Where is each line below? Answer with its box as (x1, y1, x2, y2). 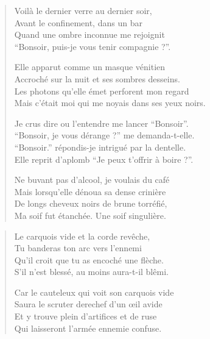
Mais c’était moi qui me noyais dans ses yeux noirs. (14, 96, 206, 109)
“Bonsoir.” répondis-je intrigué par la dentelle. (14, 140, 186, 153)
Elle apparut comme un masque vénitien (14, 60, 166, 73)
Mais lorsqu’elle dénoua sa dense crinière (14, 185, 166, 198)
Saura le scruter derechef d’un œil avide (14, 298, 163, 310)
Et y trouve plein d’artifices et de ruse (14, 310, 157, 323)
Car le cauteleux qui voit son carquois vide (14, 285, 174, 298)
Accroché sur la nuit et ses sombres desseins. (14, 72, 180, 85)
